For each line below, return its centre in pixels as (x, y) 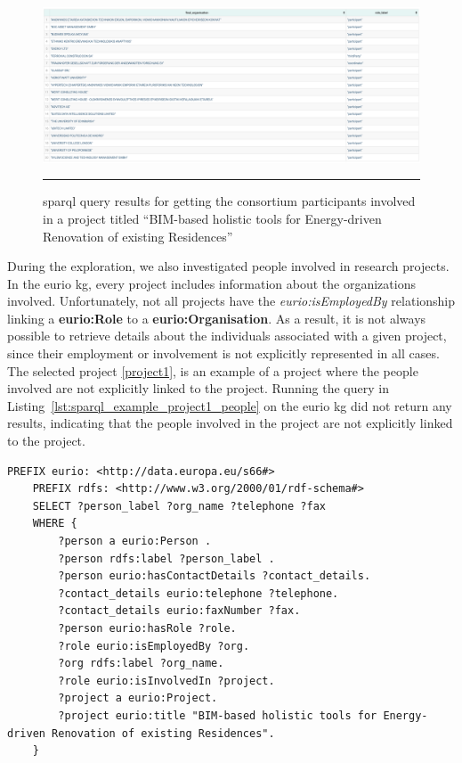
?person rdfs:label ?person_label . (166, 558)
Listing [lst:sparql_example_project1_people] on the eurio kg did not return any (230, 405)
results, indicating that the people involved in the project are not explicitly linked (230, 423)
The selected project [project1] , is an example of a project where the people (213, 370)
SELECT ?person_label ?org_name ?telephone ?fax (179, 506)
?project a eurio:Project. (138, 698)
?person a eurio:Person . (135, 541)
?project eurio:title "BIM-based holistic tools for (218, 715)
